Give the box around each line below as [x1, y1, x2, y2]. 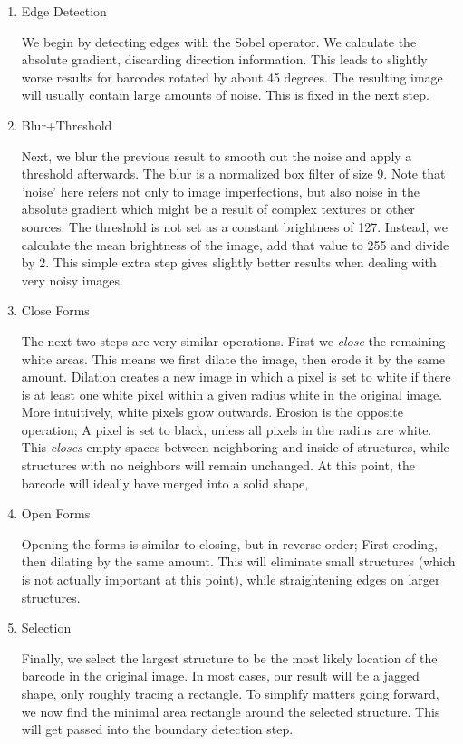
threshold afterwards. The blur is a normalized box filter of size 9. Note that [21, 164, 446, 183]
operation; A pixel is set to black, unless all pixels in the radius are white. [21, 420, 432, 439]
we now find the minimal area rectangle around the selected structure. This [21, 701, 440, 720]
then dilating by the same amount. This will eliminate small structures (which [21, 552, 456, 571]
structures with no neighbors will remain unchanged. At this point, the [21, 456, 415, 475]
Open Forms [21, 504, 91, 523]
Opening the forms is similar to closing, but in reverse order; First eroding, [21, 534, 438, 553]
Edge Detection [21, 2, 107, 20]
